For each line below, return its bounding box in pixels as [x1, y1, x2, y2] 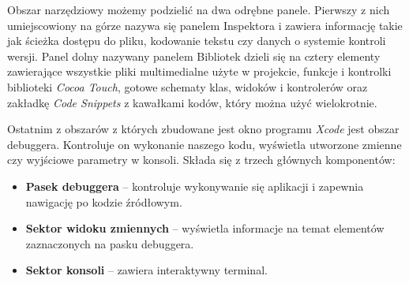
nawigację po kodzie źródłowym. [25, 193, 182, 210]
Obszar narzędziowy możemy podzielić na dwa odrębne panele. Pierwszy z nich [7, 2, 390, 17]
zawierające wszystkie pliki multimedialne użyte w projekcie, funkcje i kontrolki [7, 63, 392, 80]
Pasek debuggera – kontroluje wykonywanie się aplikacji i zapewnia [25, 177, 364, 194]
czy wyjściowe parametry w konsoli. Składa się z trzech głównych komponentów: [7, 151, 396, 168]
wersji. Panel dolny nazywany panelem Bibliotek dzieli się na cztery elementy [7, 47, 381, 64]
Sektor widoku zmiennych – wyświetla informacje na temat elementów [25, 220, 385, 236]
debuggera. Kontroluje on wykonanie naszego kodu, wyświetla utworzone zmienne [7, 136, 402, 152]
